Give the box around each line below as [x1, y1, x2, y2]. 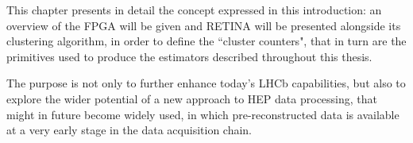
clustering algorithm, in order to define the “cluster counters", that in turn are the [6, 33, 407, 49]
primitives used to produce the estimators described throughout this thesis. [6, 48, 372, 64]
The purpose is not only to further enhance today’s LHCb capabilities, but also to [6, 75, 406, 91]
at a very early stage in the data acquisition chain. [6, 122, 253, 138]
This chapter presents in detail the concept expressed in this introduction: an [6, 2, 382, 17]
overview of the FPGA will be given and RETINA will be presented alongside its [6, 17, 401, 33]
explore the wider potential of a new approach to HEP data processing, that [6, 90, 377, 106]
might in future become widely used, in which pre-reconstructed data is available [6, 106, 399, 122]
